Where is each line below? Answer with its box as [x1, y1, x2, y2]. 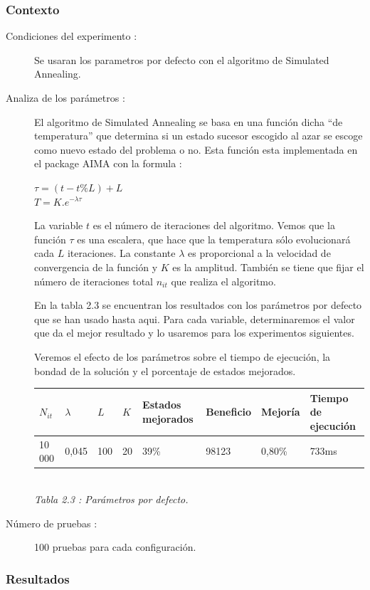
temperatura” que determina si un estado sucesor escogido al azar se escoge [34, 128, 363, 143]
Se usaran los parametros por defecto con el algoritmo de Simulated [34, 52, 329, 67]
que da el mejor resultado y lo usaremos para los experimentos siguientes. [34, 325, 354, 340]
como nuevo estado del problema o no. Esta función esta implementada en [34, 142, 358, 157]
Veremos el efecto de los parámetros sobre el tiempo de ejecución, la [34, 349, 331, 364]
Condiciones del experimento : [6, 28, 137, 43]
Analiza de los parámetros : [6, 90, 125, 105]
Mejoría [261, 404, 300, 419]
